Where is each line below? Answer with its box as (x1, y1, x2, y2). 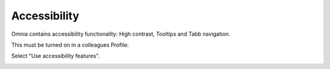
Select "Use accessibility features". (11, 52, 100, 60)
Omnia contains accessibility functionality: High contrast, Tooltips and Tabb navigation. (11, 30, 230, 38)
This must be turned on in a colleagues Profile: (11, 41, 129, 48)
